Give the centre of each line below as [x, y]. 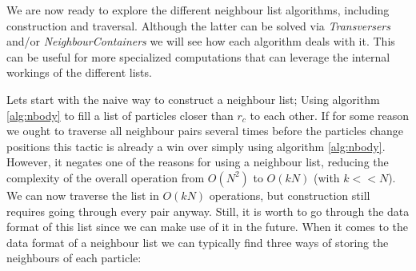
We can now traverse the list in [83, 195]
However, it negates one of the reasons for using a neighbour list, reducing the [198, 162]
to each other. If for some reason [330, 115]
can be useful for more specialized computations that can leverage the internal [198, 56]
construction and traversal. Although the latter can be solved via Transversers [198, 25]
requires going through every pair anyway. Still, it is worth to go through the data [208, 211]
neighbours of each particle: [74, 258]
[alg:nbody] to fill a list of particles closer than [120, 115]
